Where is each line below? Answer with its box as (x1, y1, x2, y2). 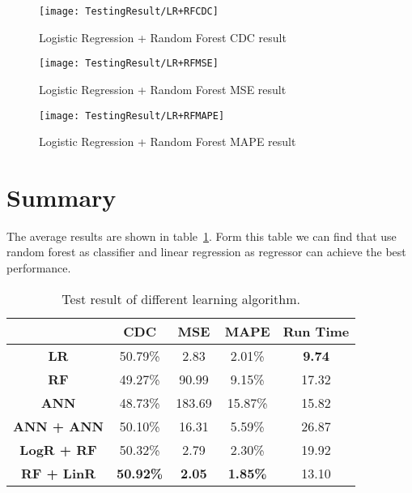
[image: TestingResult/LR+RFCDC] (39, 6, 219, 17)
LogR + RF (19, 439, 97, 459)
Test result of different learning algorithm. (62, 289, 300, 308)
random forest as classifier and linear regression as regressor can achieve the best (6, 243, 406, 260)
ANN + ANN (13, 416, 104, 435)
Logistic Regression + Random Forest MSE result (39, 80, 287, 97)
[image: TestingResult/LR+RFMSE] (39, 58, 219, 70)
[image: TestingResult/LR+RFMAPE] (39, 109, 225, 122)
